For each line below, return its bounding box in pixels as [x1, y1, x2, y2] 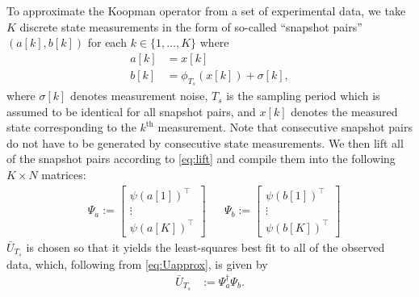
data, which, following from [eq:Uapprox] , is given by [6, 255, 268, 272]
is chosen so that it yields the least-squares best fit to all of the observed [26, 238, 385, 255]
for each [87, 34, 127, 51]
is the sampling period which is [226, 87, 380, 104]
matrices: [41, 166, 86, 183]
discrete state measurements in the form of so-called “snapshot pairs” [19, 18, 362, 35]
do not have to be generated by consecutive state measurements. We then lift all [6, 134, 404, 151]
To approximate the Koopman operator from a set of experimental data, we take [6, 2, 406, 19]
